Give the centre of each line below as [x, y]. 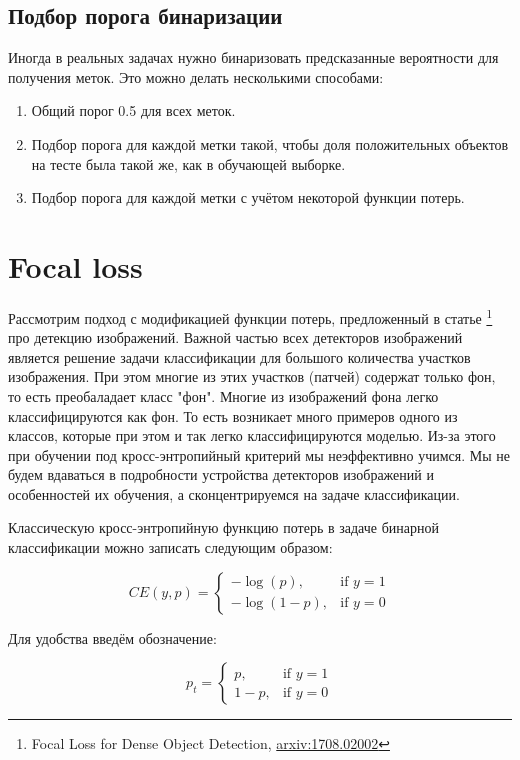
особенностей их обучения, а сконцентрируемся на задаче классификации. [234, 493]
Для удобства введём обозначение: [112, 637]
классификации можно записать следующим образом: [170, 547]
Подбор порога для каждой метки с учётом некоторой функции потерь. [248, 197]
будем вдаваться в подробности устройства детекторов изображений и [221, 474]
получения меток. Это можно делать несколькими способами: [196, 76]
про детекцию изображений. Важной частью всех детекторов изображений [235, 337]
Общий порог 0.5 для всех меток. [133, 110]
